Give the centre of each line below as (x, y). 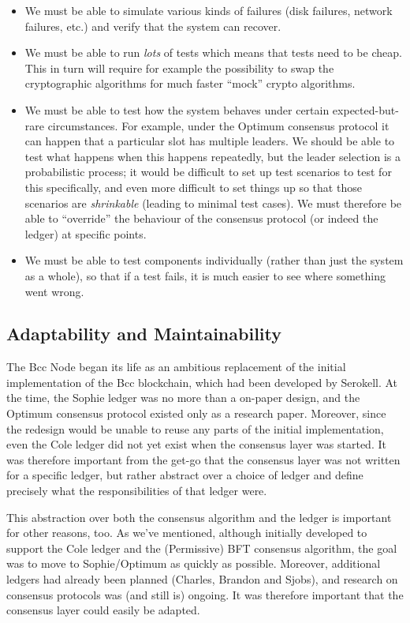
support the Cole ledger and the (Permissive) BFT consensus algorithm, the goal (202, 548)
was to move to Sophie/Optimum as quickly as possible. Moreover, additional (194, 563)
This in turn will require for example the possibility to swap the (179, 68)
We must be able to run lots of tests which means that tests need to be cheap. (213, 53)
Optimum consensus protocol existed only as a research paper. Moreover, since (196, 413)
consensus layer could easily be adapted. (103, 610)
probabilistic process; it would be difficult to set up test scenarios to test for (208, 172)
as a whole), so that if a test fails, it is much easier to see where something (205, 275)
